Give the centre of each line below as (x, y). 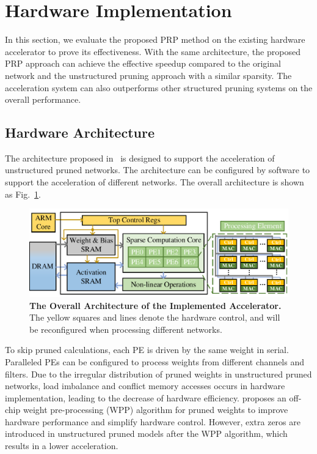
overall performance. (43, 99)
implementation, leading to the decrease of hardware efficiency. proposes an (146, 397)
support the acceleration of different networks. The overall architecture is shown (155, 182)
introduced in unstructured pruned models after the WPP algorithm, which (146, 434)
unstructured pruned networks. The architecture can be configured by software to (158, 170)
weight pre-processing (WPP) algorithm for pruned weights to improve (155, 410)
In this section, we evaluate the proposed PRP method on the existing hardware (155, 39)
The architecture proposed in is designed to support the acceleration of (140, 158)
